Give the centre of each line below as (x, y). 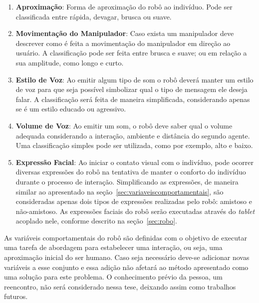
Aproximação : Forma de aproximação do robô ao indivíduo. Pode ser (124, 6)
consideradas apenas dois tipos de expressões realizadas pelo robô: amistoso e (134, 201)
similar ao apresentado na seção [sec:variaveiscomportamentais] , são (120, 191)
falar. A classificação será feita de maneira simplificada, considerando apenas (133, 99)
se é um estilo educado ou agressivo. (71, 109)
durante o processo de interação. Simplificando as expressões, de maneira (127, 181)
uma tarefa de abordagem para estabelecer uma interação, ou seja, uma (113, 247)
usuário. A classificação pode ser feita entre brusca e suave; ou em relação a (131, 53)
